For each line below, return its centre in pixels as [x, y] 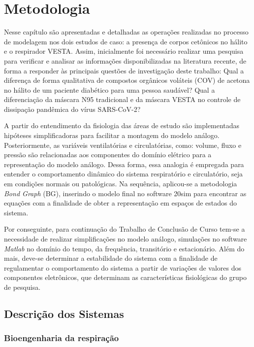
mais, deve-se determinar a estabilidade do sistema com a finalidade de [111, 258]
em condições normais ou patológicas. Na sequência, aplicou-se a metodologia [121, 184]
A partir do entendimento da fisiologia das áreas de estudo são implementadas [122, 125]
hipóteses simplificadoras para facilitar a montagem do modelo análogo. [112, 135]
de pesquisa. [22, 287]
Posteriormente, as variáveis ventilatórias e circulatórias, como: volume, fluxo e [123, 145]
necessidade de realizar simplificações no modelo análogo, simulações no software [126, 239]
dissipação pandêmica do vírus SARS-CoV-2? [72, 109]
